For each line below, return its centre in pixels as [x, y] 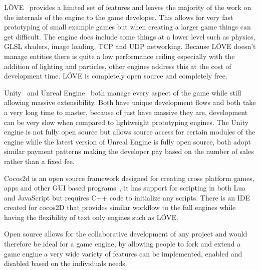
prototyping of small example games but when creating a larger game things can [127, 27]
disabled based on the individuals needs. [66, 263]
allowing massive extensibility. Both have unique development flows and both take [130, 102]
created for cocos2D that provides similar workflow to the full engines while [120, 207]
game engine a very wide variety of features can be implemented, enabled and [123, 253]
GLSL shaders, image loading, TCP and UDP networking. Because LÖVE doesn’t [130, 46]
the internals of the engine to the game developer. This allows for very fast [119, 17]
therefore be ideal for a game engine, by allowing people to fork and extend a [122, 244]
